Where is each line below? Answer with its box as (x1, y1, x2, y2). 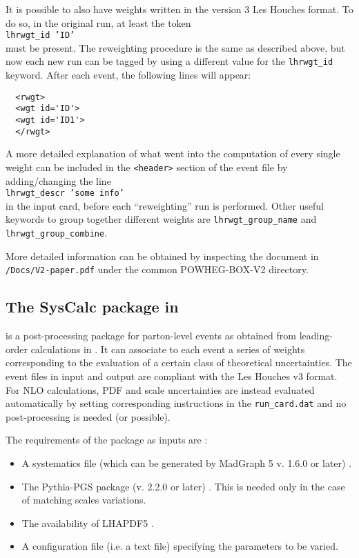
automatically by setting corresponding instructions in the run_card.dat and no (6, 396, 347, 410)
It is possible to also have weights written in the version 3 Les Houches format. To (6, 2, 353, 16)
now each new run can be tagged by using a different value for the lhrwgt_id (6, 54, 333, 68)
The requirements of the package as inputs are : (6, 432, 208, 447)
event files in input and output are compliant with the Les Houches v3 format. (6, 368, 338, 383)
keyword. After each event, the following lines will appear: (6, 68, 251, 82)
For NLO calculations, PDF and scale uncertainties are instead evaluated (6, 382, 315, 397)
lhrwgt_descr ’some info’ (6, 188, 124, 199)
